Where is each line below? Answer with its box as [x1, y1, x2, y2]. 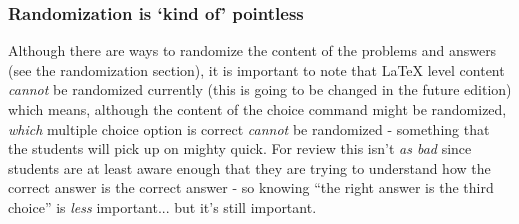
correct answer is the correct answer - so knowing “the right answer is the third [8, 177, 494, 198]
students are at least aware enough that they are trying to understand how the [8, 157, 491, 178]
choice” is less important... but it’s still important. [8, 196, 317, 217]
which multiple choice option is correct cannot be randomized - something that [8, 118, 490, 139]
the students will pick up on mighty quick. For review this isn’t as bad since [8, 138, 472, 159]
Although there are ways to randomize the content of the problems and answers [8, 40, 497, 61]
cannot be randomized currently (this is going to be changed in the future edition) [8, 79, 512, 100]
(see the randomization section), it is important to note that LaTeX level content [8, 59, 505, 80]
